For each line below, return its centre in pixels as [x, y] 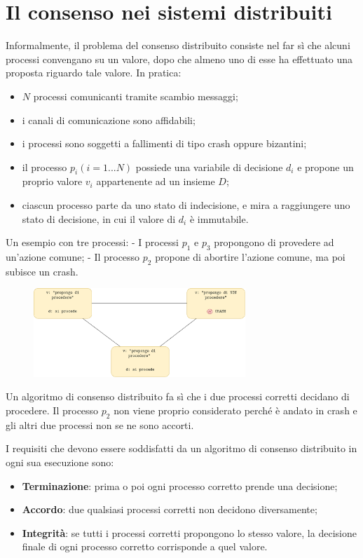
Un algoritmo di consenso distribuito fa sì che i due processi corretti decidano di [178, 396]
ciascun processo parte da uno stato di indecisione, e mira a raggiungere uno [186, 205]
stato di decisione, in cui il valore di [99, 218]
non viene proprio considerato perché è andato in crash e [235, 410]
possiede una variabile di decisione [209, 166]
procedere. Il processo [52, 410]
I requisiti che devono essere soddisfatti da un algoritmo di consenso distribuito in [181, 448]
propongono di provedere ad [274, 242]
